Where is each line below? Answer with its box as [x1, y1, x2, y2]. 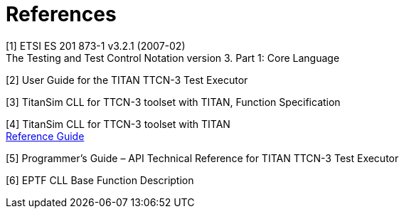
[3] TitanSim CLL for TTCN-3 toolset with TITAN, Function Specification [6, 95, 341, 108]
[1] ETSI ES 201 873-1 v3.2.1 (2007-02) [6, 39, 186, 52]
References [6, 2, 117, 26]
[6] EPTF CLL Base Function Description [6, 173, 194, 186]
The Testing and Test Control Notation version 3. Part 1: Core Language [6, 51, 340, 64]
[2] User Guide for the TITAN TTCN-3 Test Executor [6, 73, 248, 86]
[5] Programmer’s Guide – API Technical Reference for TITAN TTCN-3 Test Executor [6, 151, 399, 164]
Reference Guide [6, 129, 85, 142]
